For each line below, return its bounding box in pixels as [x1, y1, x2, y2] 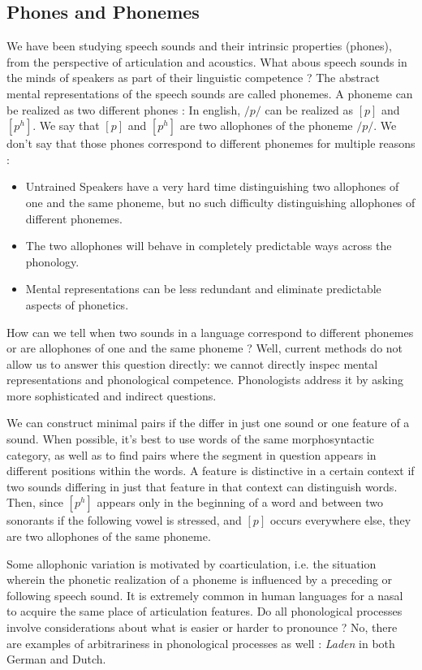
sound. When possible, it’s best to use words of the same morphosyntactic [6, 430, 375, 447]
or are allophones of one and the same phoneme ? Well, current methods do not [6, 339, 403, 357]
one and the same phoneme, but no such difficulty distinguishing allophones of [25, 193, 416, 210]
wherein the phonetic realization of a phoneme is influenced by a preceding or [6, 571, 393, 588]
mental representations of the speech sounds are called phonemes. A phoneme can [6, 84, 413, 102]
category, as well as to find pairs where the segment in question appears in [6, 446, 377, 463]
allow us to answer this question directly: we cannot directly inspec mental [6, 355, 378, 372]
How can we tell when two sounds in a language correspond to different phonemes [6, 323, 414, 340]
